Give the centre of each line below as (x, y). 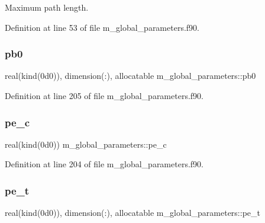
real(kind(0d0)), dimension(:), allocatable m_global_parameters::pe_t (132, 213)
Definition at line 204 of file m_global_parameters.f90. (104, 164)
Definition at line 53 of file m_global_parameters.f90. (102, 27)
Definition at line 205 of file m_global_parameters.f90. (104, 95)
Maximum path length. (47, 7)
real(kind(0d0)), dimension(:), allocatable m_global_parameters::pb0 (130, 76)
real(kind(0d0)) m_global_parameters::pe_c (86, 144)
